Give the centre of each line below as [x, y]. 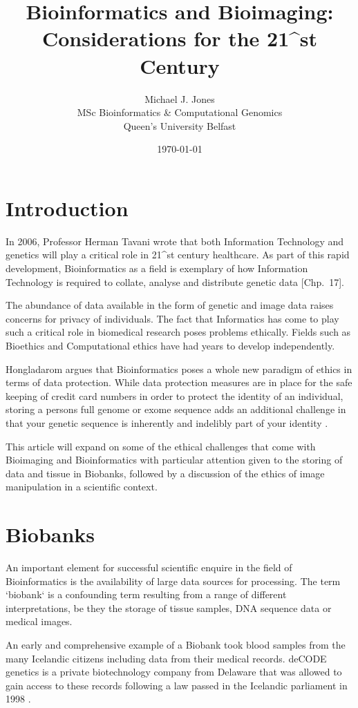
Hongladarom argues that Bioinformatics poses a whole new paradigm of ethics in [179, 369]
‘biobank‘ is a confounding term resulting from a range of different [146, 594]
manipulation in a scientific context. [82, 487]
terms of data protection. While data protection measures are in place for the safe [179, 382]
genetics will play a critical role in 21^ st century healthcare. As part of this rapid [178, 255]
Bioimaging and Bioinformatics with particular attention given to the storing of [174, 460]
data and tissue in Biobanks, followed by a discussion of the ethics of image [165, 473]
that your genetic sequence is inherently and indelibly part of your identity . [167, 422]
